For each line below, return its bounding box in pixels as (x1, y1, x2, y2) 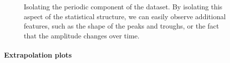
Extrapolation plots (4, 49, 72, 60)
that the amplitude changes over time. (24, 30, 140, 40)
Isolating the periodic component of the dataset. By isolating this (24, 1, 223, 11)
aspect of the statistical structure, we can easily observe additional (24, 11, 226, 21)
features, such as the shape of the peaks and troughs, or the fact (24, 21, 219, 31)
